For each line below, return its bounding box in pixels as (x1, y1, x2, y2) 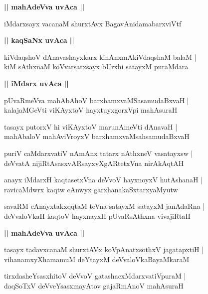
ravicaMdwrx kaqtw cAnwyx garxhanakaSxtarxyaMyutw (4, 184, 178, 194)
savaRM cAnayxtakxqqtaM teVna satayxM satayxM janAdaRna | (4, 201, 205, 211)
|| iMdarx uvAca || (4, 78, 69, 88)
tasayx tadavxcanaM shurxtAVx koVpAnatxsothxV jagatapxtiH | (4, 244, 204, 255)
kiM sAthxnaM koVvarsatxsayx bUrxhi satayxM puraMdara (4, 61, 189, 72)
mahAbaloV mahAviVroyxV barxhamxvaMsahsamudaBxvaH (4, 131, 190, 142)
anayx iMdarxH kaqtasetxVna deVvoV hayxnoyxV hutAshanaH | (4, 174, 203, 185)
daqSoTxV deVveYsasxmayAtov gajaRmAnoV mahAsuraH (4, 280, 184, 291)
